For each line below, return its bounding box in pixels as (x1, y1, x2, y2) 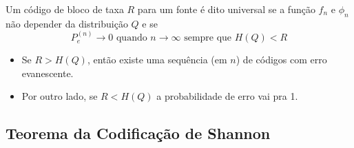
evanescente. (21, 65, 74, 80)
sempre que (184, 33, 232, 43)
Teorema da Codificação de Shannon (6, 123, 271, 144)
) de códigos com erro (236, 52, 327, 67)
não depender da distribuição (6, 16, 128, 30)
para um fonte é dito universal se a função (137, 2, 315, 16)
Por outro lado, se (21, 89, 98, 103)
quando (116, 33, 147, 43)
